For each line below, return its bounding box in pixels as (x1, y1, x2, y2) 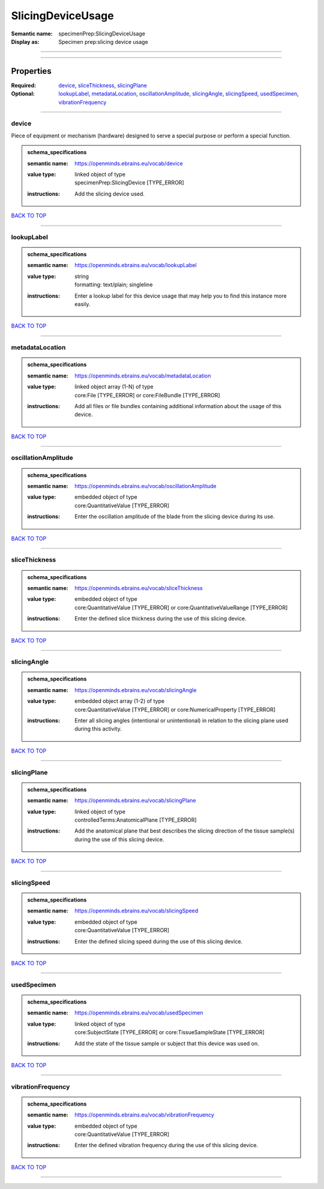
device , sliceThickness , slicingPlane (58, 82, 147, 89)
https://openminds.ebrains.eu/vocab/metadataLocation (74, 372, 211, 379)
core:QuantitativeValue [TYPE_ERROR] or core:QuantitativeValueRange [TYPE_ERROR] (74, 604, 288, 611)
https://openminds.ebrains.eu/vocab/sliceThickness (74, 584, 203, 591)
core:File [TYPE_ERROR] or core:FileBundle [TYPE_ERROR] (74, 391, 220, 399)
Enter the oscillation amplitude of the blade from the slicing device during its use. (74, 513, 275, 520)
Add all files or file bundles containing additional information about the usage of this (74, 402, 282, 409)
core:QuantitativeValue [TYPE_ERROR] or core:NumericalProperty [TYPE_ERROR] (74, 706, 276, 713)
